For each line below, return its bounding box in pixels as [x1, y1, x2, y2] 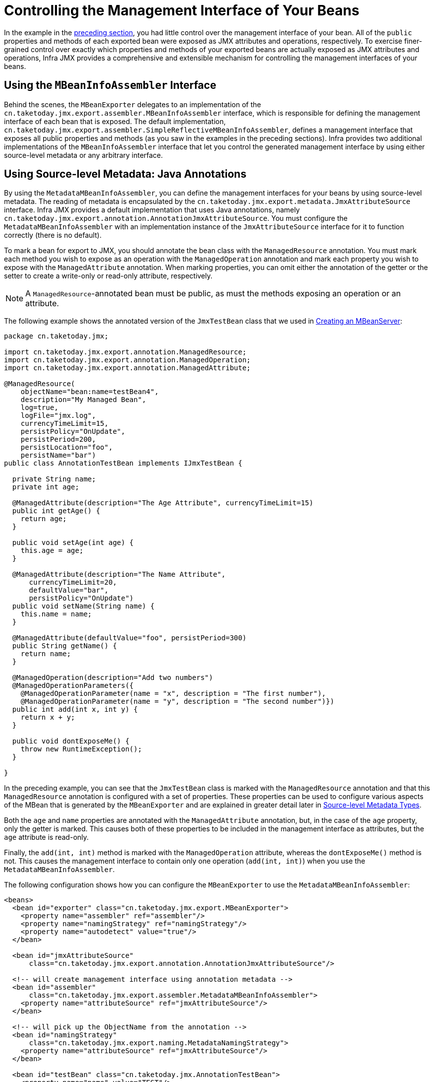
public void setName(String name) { [12, 602, 155, 610]
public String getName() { [12, 642, 117, 650]
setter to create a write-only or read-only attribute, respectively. [4, 271, 213, 280]
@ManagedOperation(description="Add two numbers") [12, 674, 213, 682]
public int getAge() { [12, 507, 100, 515]
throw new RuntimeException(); [20, 745, 142, 753]
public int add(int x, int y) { [12, 705, 138, 714]
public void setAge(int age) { [12, 539, 134, 547]
